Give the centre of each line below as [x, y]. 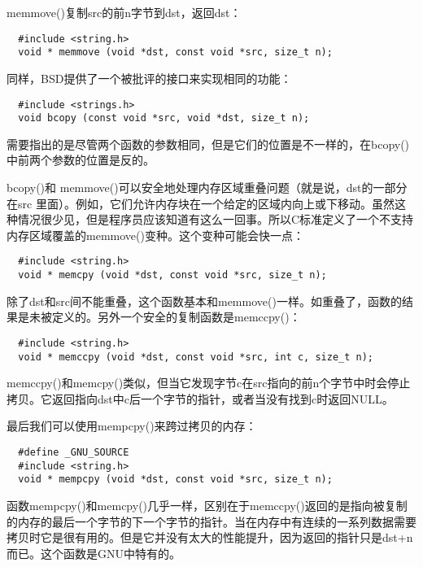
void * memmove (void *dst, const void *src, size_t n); [175, 52]
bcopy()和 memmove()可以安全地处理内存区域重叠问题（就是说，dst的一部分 [207, 187]
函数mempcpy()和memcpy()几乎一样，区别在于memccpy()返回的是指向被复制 [207, 505]
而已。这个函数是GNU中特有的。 [94, 553]
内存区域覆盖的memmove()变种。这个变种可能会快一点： [155, 235]
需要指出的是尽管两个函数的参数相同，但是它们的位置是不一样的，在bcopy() [208, 144]
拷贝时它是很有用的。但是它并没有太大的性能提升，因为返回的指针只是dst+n [210, 537]
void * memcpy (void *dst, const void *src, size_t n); [172, 275]
